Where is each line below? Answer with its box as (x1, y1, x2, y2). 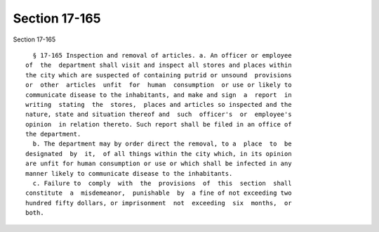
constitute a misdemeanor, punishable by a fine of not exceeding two (25, 189, 292, 197)
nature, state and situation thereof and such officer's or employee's (25, 110, 292, 119)
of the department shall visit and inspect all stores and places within (25, 61, 292, 70)
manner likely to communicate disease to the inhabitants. (25, 169, 233, 177)
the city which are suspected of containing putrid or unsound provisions (25, 71, 292, 79)
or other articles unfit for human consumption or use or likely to (25, 81, 292, 89)
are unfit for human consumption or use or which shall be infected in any (25, 160, 292, 168)
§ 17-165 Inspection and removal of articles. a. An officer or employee (32, 51, 292, 59)
